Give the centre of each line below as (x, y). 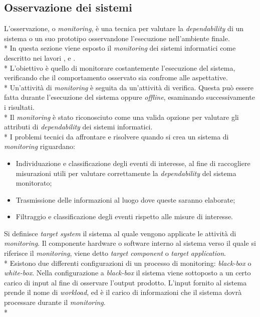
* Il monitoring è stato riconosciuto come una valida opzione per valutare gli (121, 117)
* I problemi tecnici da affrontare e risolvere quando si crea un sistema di (116, 136)
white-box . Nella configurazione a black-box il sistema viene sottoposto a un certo (127, 273)
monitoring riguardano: (40, 146)
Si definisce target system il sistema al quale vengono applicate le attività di (120, 233)
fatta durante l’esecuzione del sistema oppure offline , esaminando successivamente (129, 97)
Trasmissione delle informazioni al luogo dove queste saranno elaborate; (125, 199)
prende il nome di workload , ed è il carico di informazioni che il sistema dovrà (123, 292)
